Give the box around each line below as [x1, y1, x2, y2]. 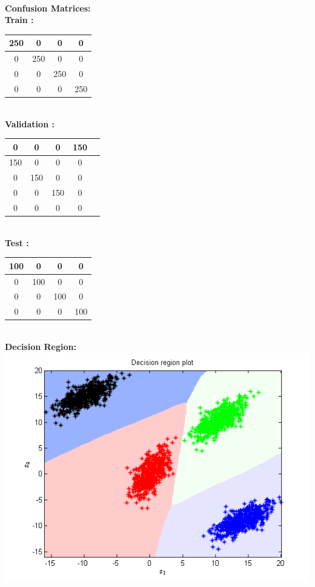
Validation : [5, 117, 55, 130]
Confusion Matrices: [5, 1, 91, 14]
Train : [5, 13, 34, 26]
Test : [5, 236, 29, 249]
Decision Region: [5, 340, 76, 352]
